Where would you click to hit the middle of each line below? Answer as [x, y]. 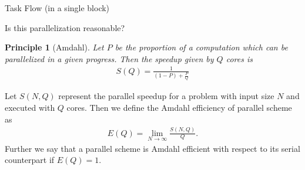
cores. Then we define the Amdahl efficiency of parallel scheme [179, 108]
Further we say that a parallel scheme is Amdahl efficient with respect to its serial [152, 148]
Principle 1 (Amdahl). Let [54, 47]
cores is [239, 58]
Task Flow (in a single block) [57, 8]
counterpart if [30, 160]
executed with [30, 108]
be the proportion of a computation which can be [201, 47]
